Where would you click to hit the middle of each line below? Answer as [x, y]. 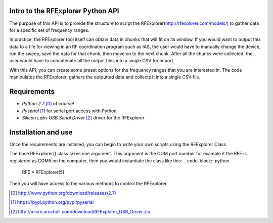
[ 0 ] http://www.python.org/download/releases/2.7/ [63, 193]
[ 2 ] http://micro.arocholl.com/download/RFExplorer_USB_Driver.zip [80, 211]
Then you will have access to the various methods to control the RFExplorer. [88, 184]
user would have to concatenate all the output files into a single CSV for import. [92, 61]
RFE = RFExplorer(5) [43, 172]
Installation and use [41, 132]
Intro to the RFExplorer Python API [64, 11]
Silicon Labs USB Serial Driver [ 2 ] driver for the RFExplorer [83, 118]
